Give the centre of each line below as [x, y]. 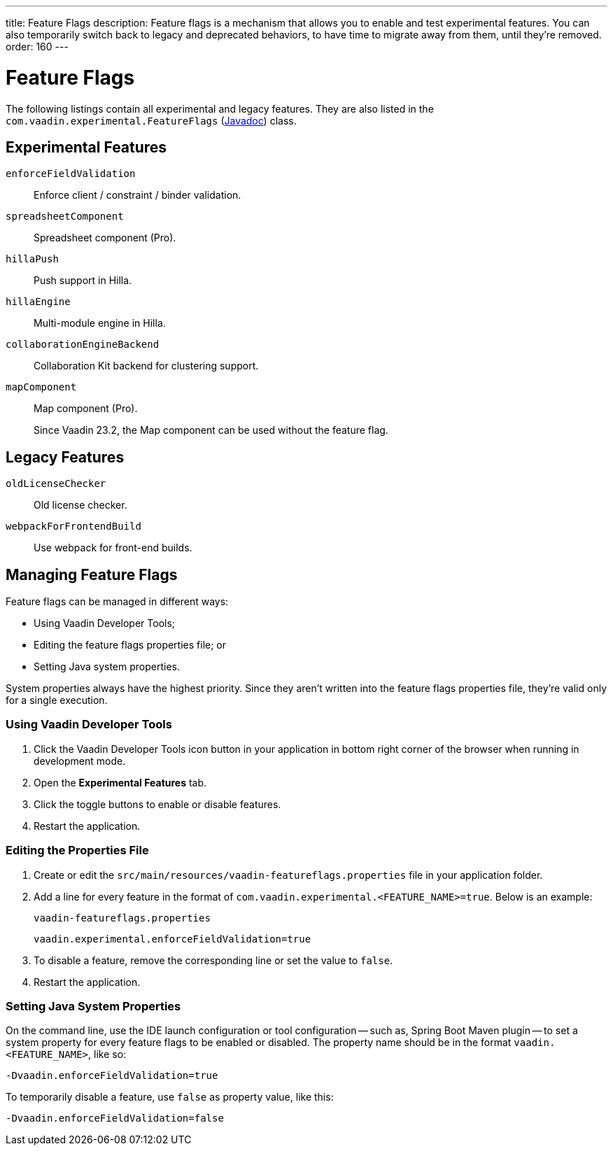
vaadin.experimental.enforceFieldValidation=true [172, 939]
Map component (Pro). [86, 409]
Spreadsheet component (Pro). [105, 238]
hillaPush [32, 259]
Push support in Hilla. [83, 281]
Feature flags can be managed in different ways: [117, 602]
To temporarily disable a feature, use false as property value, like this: [170, 1097]
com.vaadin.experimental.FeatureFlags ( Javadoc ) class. [151, 120]
